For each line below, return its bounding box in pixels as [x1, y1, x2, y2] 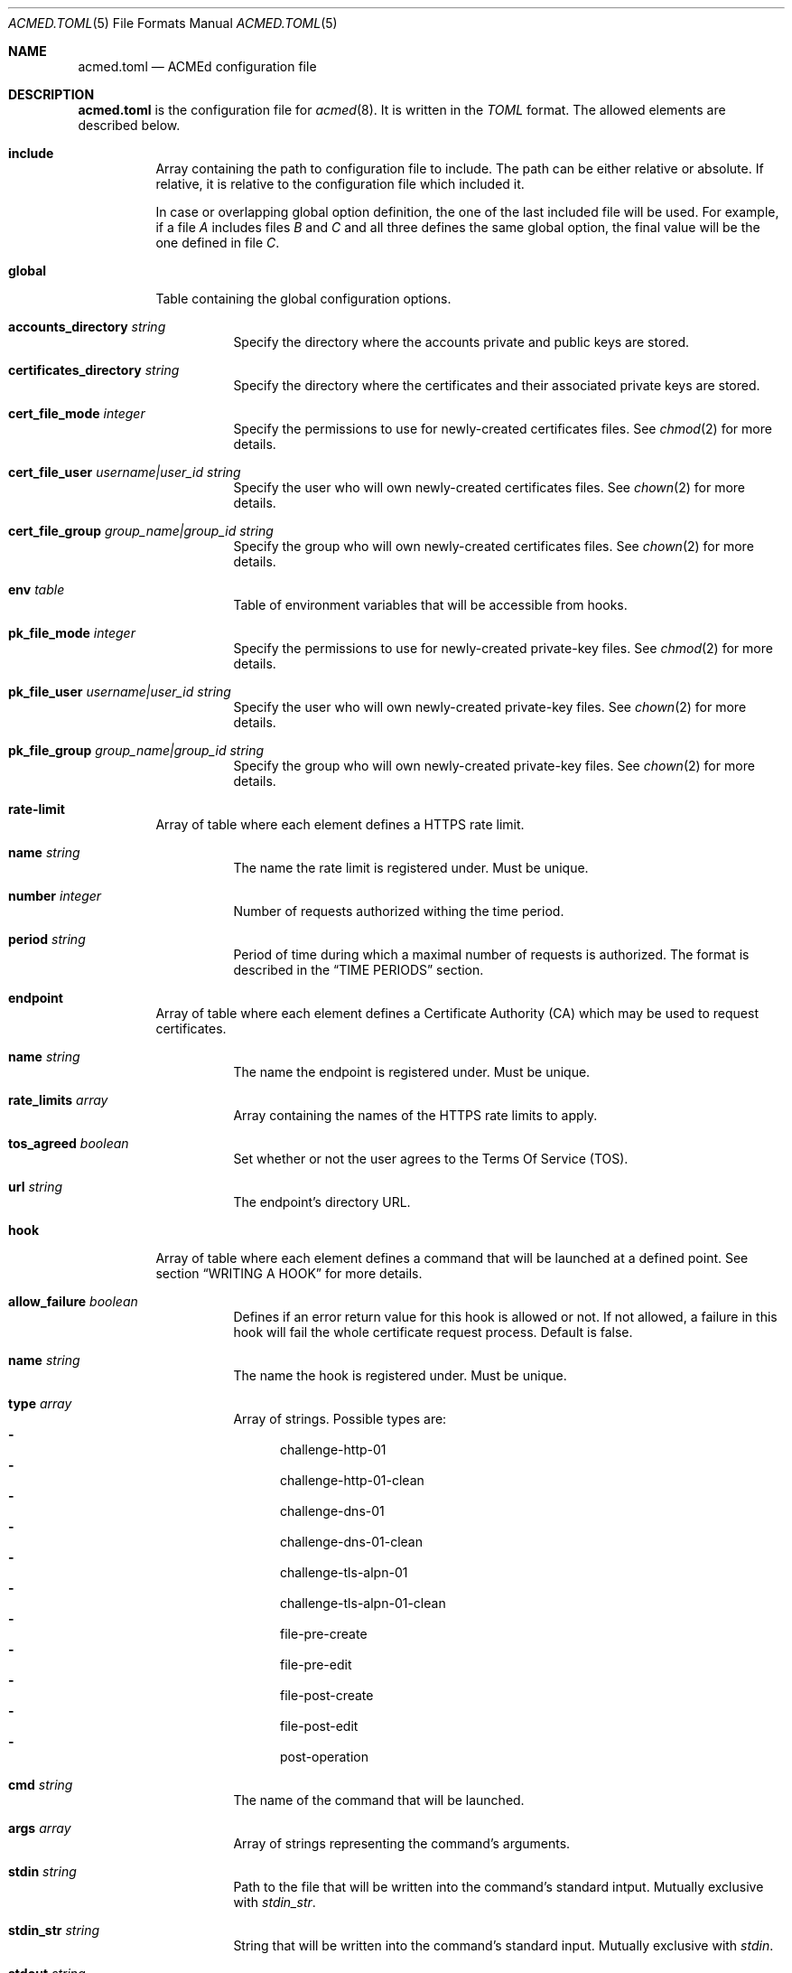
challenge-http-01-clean [280, 1473, 424, 1488]
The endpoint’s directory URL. [233, 1194, 411, 1210]
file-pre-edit [280, 1657, 352, 1672]
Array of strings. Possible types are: [233, 1411, 447, 1426]
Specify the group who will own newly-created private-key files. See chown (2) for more [233, 758, 755, 773]
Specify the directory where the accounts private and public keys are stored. [233, 334, 690, 350]
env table [8, 582, 65, 597]
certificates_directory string [8, 362, 180, 378]
